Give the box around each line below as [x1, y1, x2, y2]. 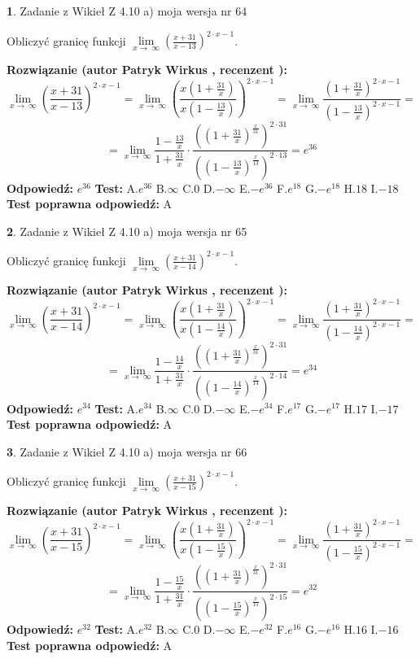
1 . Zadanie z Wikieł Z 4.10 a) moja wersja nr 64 [7, 2, 247, 19]
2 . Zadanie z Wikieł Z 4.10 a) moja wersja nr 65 [7, 222, 247, 239]
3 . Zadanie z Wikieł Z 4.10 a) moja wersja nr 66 [7, 443, 247, 460]
